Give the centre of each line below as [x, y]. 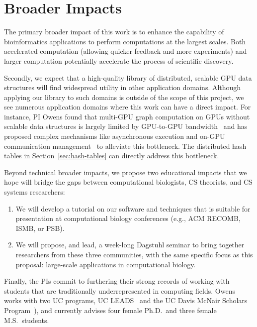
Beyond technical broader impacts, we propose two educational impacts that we [126, 172]
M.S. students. [27, 320]
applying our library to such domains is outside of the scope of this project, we [124, 97]
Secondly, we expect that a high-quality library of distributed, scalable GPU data [128, 77]
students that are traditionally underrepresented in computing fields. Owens [120, 290]
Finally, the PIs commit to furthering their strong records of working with [117, 281]
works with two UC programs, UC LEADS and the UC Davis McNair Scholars [126, 300]
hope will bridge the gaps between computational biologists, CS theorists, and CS [128, 182]
